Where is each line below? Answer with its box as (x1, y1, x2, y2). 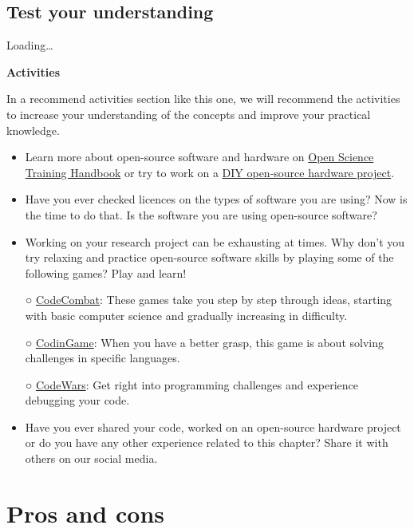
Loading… (6, 37, 53, 53)
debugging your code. (25, 392, 130, 409)
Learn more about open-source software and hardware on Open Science (25, 148, 374, 165)
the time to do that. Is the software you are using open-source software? (25, 206, 377, 223)
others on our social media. (25, 450, 158, 467)
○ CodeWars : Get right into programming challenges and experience (25, 376, 359, 393)
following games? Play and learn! (25, 264, 187, 281)
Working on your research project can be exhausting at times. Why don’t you (25, 233, 405, 250)
